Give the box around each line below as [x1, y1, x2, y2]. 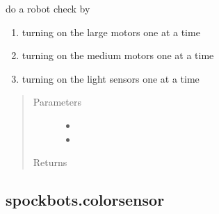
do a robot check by [6, 1, 90, 15]
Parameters [33, 94, 81, 109]
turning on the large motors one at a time [22, 24, 200, 39]
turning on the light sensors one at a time [22, 71, 200, 85]
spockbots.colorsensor [6, 189, 165, 211]
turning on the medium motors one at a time [22, 48, 214, 63]
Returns [33, 155, 67, 170]
